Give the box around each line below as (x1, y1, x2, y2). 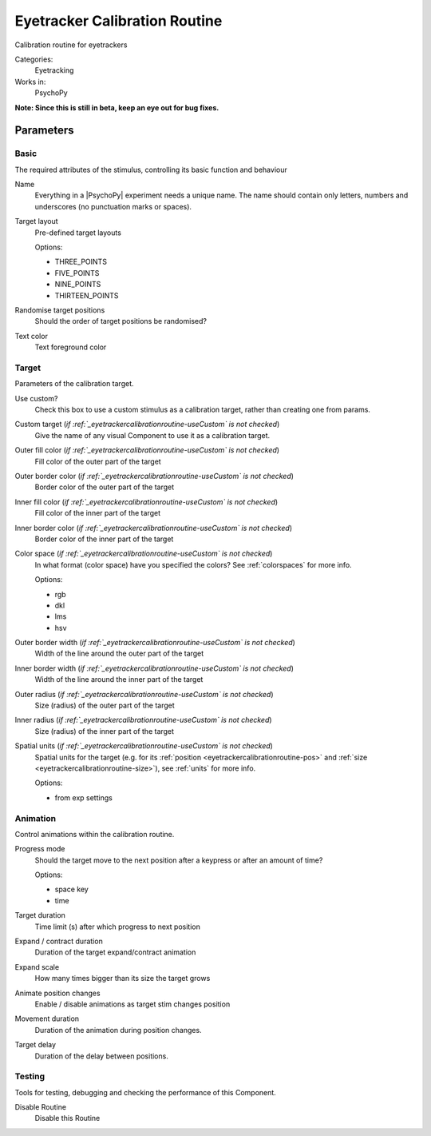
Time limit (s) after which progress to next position (34, 922, 201, 931)
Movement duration (14, 1014, 80, 1023)
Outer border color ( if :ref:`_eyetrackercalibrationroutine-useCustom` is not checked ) (14, 472, 295, 480)
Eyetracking (34, 66, 74, 75)
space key (54, 884, 89, 895)
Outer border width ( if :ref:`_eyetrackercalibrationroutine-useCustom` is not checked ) (14, 638, 295, 648)
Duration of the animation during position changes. (34, 1025, 203, 1034)
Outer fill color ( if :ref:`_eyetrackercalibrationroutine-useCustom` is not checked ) (14, 445, 279, 455)
